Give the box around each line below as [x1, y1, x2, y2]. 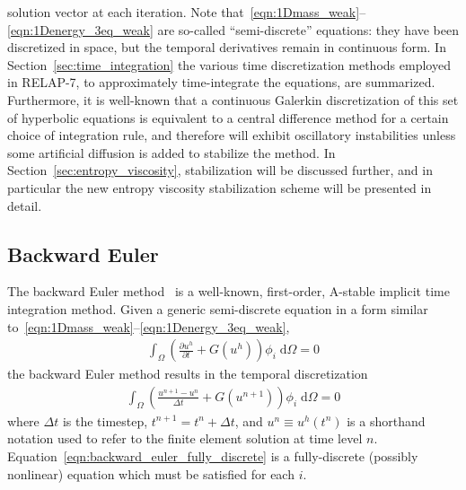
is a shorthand [347, 411, 426, 430]
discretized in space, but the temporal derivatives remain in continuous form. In [7, 38, 446, 57]
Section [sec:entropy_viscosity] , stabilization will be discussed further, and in [7, 161, 433, 179]
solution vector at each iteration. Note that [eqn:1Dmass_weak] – [7, 3, 366, 21]
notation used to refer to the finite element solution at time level [7, 429, 363, 448]
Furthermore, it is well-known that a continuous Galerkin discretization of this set [7, 90, 459, 109]
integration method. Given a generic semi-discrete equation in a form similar [7, 299, 428, 318]
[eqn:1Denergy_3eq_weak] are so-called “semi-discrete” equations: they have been [7, 20, 460, 39]
